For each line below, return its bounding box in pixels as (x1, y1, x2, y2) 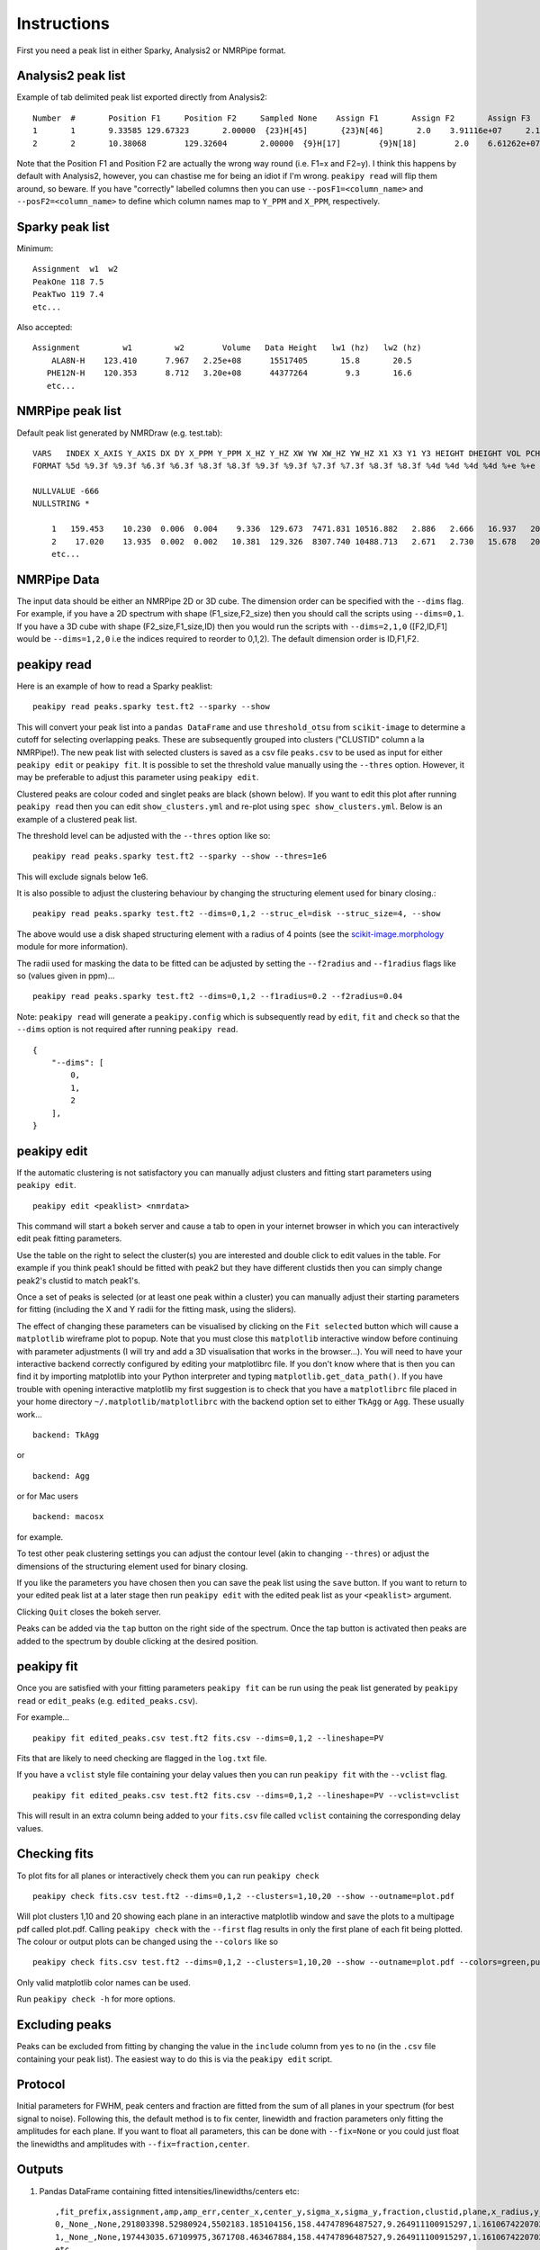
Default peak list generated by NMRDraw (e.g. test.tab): (16, 427, 223, 438)
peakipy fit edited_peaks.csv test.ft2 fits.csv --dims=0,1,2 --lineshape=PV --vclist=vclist (32, 1790, 460, 1800)
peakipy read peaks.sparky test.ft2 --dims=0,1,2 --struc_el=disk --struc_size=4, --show (32, 909, 441, 919)
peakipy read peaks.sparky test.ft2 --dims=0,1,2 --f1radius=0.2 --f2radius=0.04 (32, 991, 403, 1002)
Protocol (16, 2077, 66, 2092)
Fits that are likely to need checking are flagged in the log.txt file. (16, 1753, 267, 1764)
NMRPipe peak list (16, 403, 121, 418)
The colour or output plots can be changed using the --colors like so (16, 1936, 279, 1948)
